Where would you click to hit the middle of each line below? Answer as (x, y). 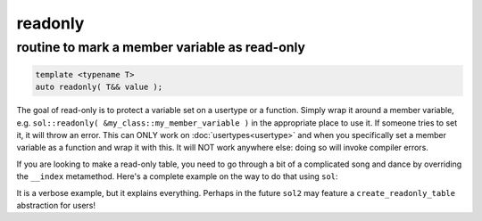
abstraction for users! (56, 205)
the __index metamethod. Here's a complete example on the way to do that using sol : (177, 176)
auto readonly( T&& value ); (99, 87)
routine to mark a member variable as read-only (161, 47)
